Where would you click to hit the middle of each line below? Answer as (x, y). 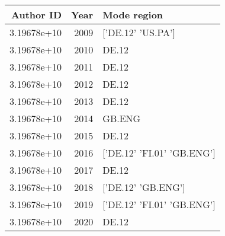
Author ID (37, 15)
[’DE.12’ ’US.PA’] (139, 32)
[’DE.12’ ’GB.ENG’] (144, 187)
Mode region (133, 15)
